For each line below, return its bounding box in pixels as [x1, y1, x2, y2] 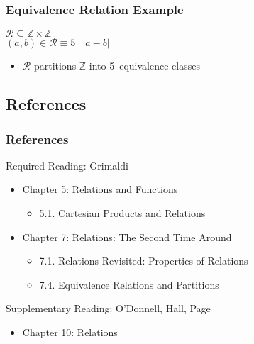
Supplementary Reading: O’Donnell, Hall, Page [6, 301, 211, 316]
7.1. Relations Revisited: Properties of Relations [39, 253, 248, 268]
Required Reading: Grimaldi [6, 157, 128, 172]
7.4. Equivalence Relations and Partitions [39, 277, 219, 292]
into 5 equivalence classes [89, 58, 200, 73]
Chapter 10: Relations [22, 324, 118, 339]
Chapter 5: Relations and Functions [22, 182, 178, 196]
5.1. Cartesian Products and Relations [39, 206, 206, 220]
